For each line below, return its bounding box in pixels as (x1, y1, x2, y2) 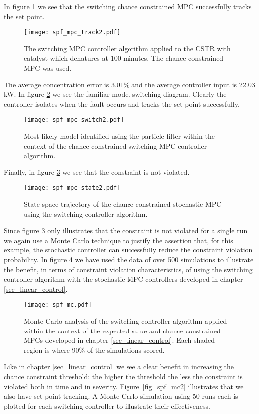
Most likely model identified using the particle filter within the (24, 131, 215, 141)
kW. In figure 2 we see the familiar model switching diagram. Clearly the (4, 89, 227, 99)
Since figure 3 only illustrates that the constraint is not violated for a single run (4, 225, 248, 236)
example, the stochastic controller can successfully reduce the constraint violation (4, 245, 253, 255)
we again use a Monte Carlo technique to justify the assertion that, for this (4, 235, 233, 245)
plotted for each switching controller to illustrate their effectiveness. (4, 400, 210, 411)
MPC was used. (24, 63, 72, 73)
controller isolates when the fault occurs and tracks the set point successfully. (4, 98, 240, 109)
